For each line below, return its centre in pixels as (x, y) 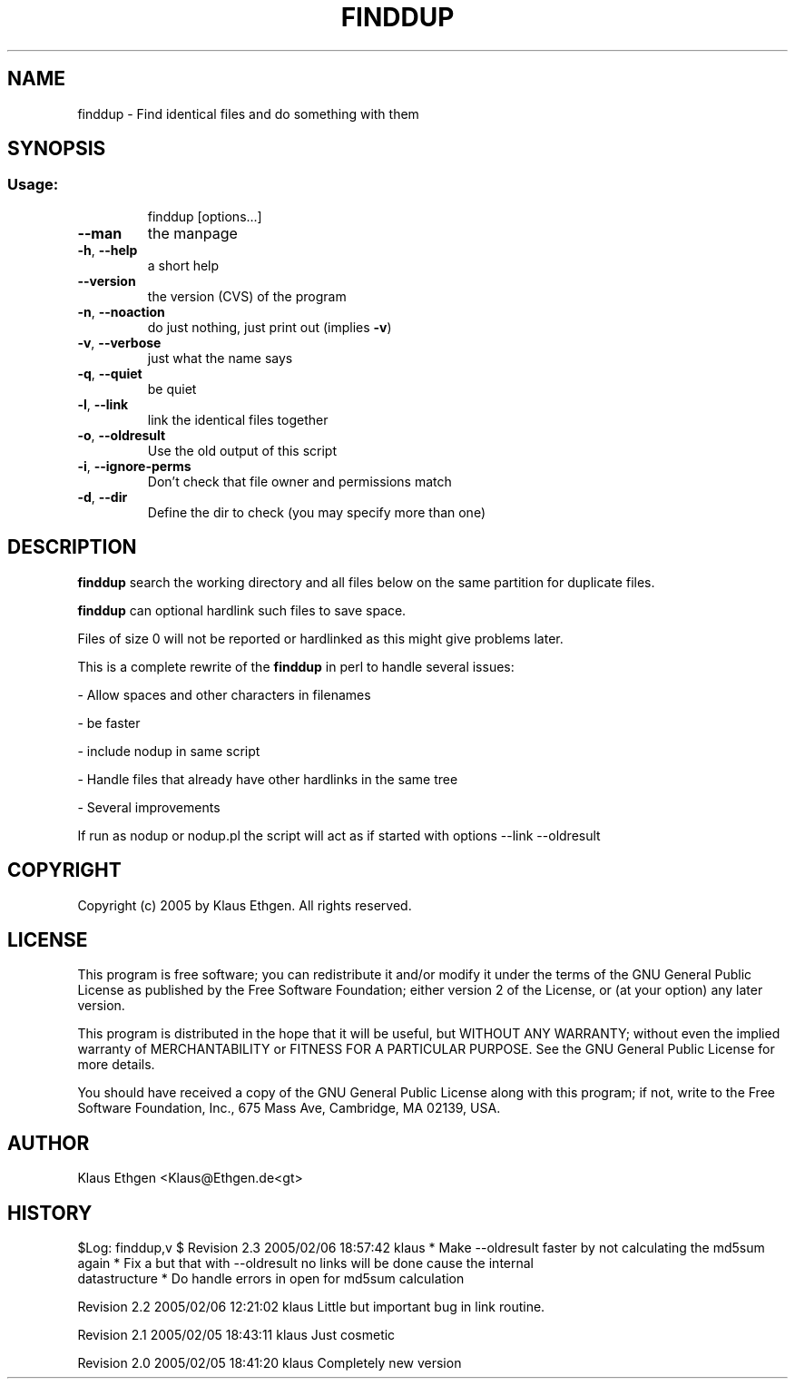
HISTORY (50, 1213)
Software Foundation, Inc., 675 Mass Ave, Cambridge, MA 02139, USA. (289, 1108)
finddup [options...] (205, 216)
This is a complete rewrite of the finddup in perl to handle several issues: (296, 666)
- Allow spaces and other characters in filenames (224, 694)
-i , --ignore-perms (134, 466)
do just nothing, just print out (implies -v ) (270, 327)
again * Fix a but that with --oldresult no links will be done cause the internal (305, 1263)
